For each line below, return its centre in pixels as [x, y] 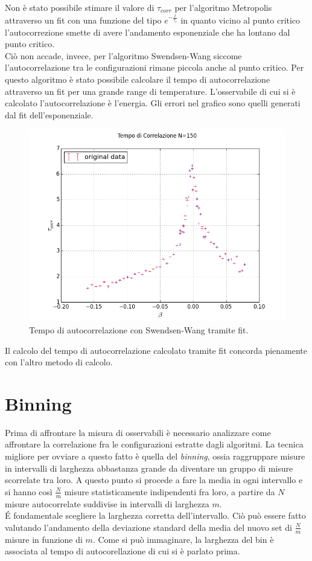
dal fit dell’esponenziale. [49, 114]
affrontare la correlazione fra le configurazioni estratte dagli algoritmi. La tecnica [154, 444]
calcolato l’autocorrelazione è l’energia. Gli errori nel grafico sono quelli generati [153, 103]
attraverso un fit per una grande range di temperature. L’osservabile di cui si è [150, 91]
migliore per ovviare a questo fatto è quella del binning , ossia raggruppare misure [155, 456]
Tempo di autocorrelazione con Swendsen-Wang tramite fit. [139, 329]
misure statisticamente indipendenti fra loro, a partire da [170, 491]
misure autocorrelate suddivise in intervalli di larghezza [107, 503]
